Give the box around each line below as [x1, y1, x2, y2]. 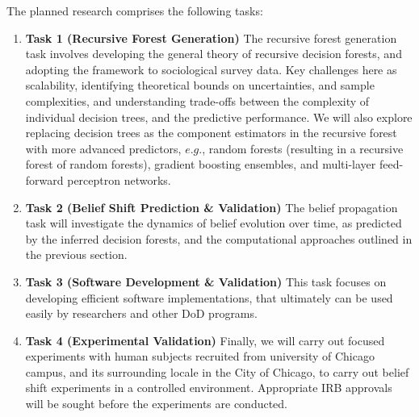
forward [25, 171, 64, 188]
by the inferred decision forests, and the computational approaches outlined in [25, 230, 413, 247]
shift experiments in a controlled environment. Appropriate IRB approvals [25, 379, 392, 396]
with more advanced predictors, [25, 140, 182, 156]
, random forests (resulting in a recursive [202, 140, 404, 156]
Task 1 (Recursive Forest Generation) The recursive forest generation [25, 29, 397, 46]
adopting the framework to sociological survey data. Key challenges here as [25, 60, 397, 77]
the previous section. [25, 246, 128, 263]
